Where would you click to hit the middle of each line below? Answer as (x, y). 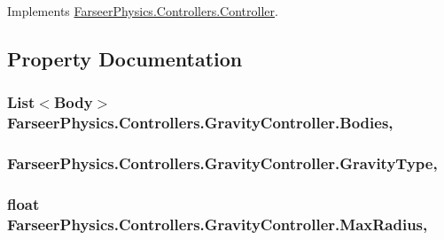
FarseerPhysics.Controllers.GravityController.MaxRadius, (218, 224)
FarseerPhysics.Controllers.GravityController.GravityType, (222, 163)
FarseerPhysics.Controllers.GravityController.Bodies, (200, 123)
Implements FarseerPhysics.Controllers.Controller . (143, 11)
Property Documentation (125, 58)
